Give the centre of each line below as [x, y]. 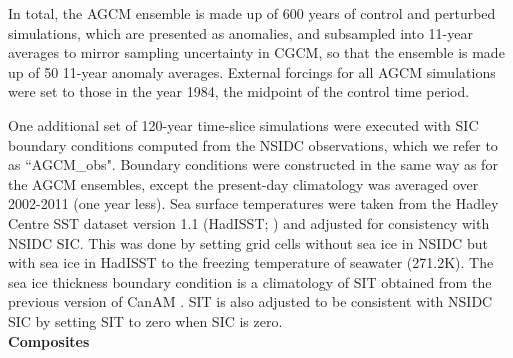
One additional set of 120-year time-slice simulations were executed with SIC [243, 124]
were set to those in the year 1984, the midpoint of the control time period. [239, 91]
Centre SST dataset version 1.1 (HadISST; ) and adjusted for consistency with [249, 222]
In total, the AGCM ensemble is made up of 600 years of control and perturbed [252, 13]
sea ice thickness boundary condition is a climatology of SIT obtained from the [250, 281]
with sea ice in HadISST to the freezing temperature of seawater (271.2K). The [251, 262]
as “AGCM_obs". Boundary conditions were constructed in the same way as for [253, 164]
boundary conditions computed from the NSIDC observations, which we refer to [253, 144]
